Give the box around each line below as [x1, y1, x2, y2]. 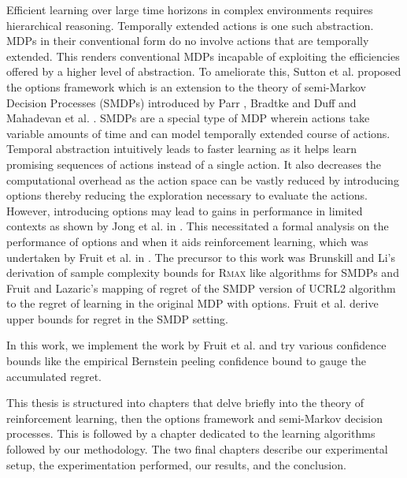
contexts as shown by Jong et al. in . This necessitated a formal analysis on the [6, 218, 389, 234]
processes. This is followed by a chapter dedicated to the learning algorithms [6, 425, 376, 442]
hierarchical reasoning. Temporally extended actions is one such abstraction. [6, 17, 374, 33]
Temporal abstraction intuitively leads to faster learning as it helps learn [6, 140, 357, 157]
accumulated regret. [6, 368, 102, 384]
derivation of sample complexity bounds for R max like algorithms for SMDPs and [6, 264, 399, 281]
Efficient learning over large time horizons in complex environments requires [6, 2, 373, 17]
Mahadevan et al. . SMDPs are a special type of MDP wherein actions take [6, 110, 370, 126]
